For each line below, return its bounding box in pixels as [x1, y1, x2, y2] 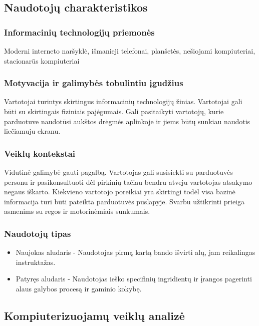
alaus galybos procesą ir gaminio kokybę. [16, 283, 142, 293]
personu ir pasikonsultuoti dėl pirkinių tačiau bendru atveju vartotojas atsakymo [4, 176, 252, 187]
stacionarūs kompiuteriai [4, 55, 80, 66]
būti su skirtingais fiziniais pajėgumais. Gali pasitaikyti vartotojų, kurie [4, 106, 224, 116]
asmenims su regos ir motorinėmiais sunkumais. [4, 206, 150, 216]
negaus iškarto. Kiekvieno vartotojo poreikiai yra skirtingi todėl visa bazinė [4, 186, 235, 197]
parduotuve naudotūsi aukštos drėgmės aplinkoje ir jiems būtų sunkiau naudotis [4, 116, 250, 126]
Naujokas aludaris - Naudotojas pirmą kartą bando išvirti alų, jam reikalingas [16, 247, 255, 257]
